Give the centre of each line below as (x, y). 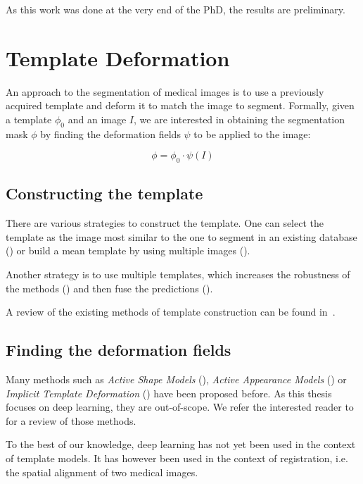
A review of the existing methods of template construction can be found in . (171, 312)
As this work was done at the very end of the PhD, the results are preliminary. (176, 9)
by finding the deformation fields (110, 134)
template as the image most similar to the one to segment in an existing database (181, 236)
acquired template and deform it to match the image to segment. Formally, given (180, 105)
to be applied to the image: (252, 134)
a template (29, 119)
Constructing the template (104, 193)
